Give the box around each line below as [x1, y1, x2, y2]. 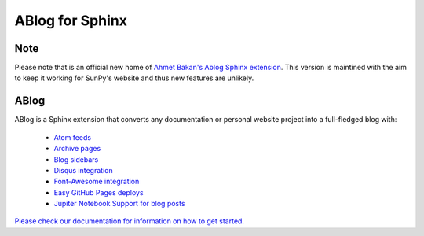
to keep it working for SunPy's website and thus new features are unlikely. [14, 73, 254, 83]
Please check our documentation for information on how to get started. [14, 216, 245, 226]
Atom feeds [53, 132, 92, 142]
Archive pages [53, 144, 101, 153]
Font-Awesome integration [53, 177, 140, 186]
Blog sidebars [53, 154, 99, 164]
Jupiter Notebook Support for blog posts [53, 199, 185, 208]
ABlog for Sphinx [14, 12, 127, 29]
